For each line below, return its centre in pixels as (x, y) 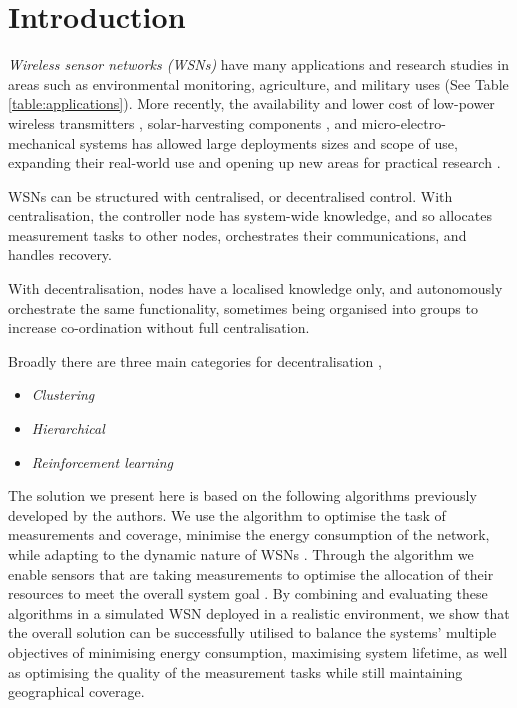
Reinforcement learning (102, 461)
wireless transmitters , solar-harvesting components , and (183, 122)
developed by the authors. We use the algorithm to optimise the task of (227, 514)
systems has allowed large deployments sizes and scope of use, (268, 142)
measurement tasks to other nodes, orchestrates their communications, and (237, 234)
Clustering (63, 394)
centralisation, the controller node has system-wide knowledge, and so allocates (250, 215)
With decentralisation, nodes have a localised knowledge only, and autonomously (255, 288)
